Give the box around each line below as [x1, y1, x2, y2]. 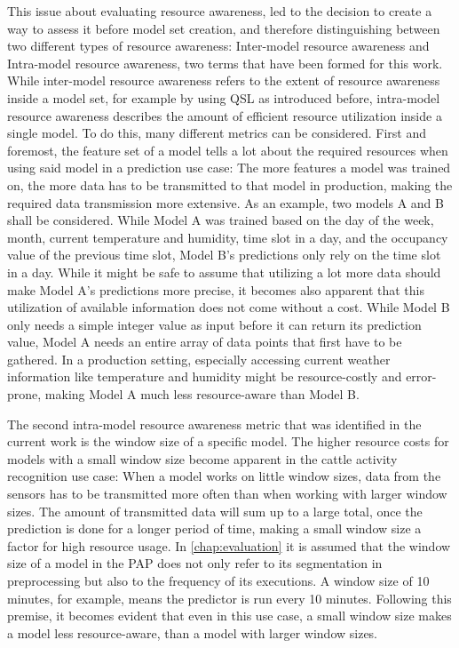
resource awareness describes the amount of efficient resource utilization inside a [7, 106, 442, 124]
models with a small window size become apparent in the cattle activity [7, 449, 398, 468]
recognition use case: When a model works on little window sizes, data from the [7, 467, 441, 485]
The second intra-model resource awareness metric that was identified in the [7, 414, 422, 433]
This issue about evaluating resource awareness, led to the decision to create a [7, 2, 432, 20]
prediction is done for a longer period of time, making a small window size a [7, 519, 422, 538]
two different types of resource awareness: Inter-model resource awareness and [7, 36, 430, 55]
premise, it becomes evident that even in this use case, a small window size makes [7, 606, 452, 625]
